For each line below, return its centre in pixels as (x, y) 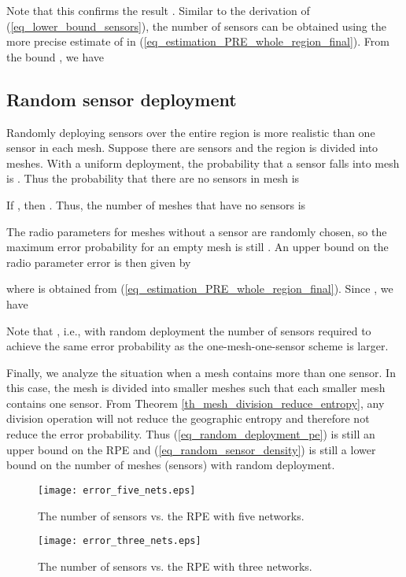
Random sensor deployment (122, 99)
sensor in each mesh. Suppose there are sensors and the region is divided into (192, 148)
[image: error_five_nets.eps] (117, 490)
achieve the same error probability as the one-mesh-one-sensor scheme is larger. (197, 346)
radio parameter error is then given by (99, 262)
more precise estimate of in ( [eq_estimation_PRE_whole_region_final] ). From (198, 41)
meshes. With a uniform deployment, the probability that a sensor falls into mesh (203, 163)
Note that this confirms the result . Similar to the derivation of (158, 10)
